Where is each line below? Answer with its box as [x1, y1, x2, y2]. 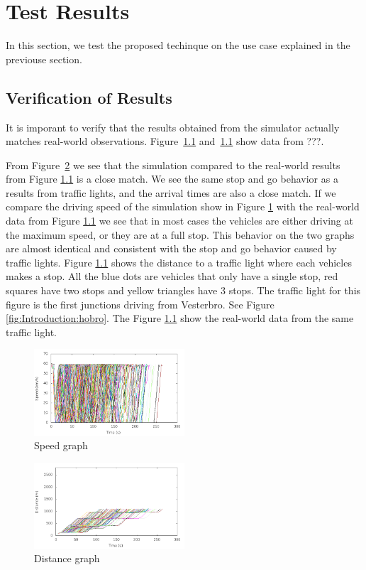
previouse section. [6, 51, 82, 66]
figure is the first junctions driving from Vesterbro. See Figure [6, 296, 274, 311]
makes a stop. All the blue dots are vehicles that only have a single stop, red [6, 269, 338, 284]
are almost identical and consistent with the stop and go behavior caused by [6, 241, 337, 256]
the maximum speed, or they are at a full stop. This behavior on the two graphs [6, 227, 355, 242]
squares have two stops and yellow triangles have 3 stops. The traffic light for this [6, 283, 361, 298]
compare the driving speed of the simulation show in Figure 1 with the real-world [6, 199, 360, 214]
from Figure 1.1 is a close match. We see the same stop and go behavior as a [6, 171, 338, 186]
